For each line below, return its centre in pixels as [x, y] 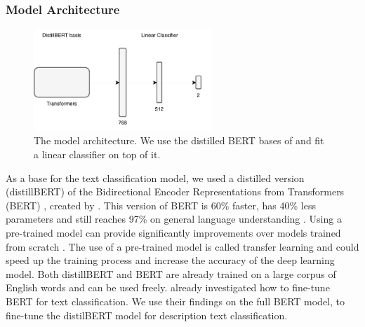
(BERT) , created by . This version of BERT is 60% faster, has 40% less [161, 205]
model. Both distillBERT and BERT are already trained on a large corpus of [171, 273]
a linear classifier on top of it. [97, 154]
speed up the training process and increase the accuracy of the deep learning [170, 260]
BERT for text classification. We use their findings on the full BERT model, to [175, 301]
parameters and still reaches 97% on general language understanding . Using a [174, 219]
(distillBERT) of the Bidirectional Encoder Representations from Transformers [175, 192]
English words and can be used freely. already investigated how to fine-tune [168, 287]
